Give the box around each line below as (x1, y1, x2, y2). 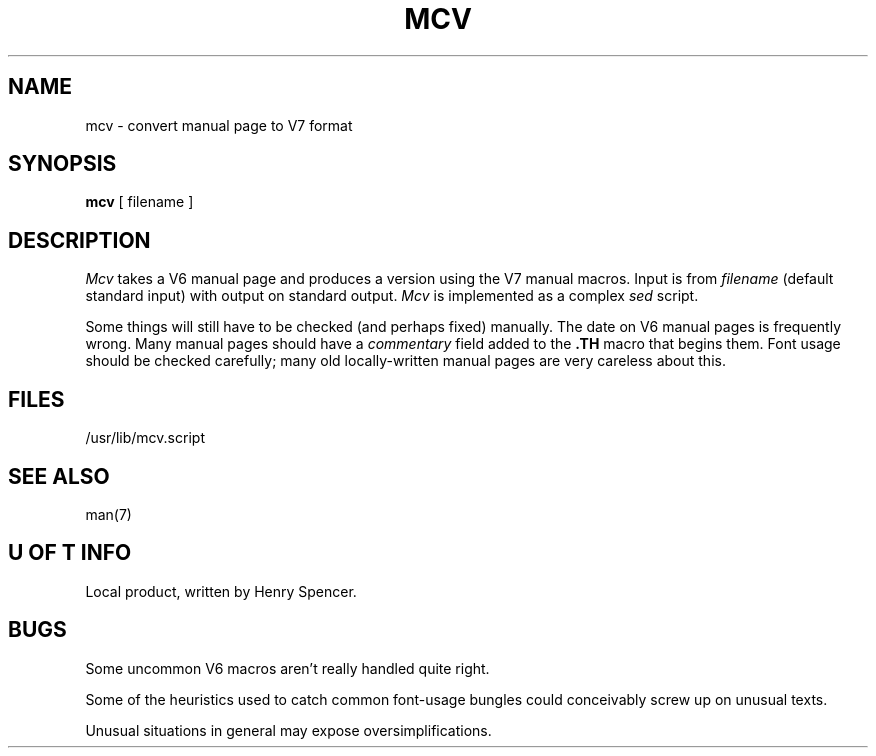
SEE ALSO (8, 463, 110, 489)
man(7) (85, 505, 132, 523)
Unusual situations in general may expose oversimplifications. (85, 721, 492, 739)
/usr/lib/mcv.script (85, 429, 205, 447)
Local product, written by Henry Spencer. (85, 582, 357, 600)
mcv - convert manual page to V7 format (85, 116, 353, 134)
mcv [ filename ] (85, 193, 194, 211)
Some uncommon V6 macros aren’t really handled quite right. (85, 659, 490, 677)
